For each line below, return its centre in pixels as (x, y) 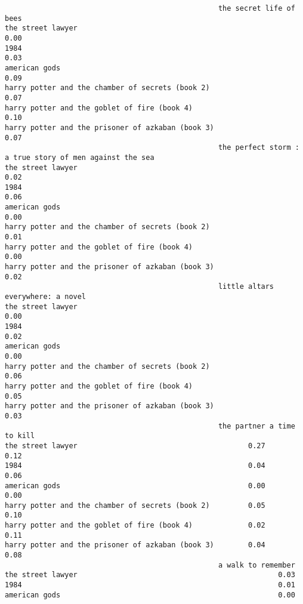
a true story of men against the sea (80, 157)
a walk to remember (256, 565)
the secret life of (256, 8)
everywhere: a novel (46, 297)
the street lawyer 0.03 (150, 575)
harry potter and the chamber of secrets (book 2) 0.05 (135, 505)
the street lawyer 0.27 (135, 446)
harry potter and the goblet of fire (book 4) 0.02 (135, 526)
